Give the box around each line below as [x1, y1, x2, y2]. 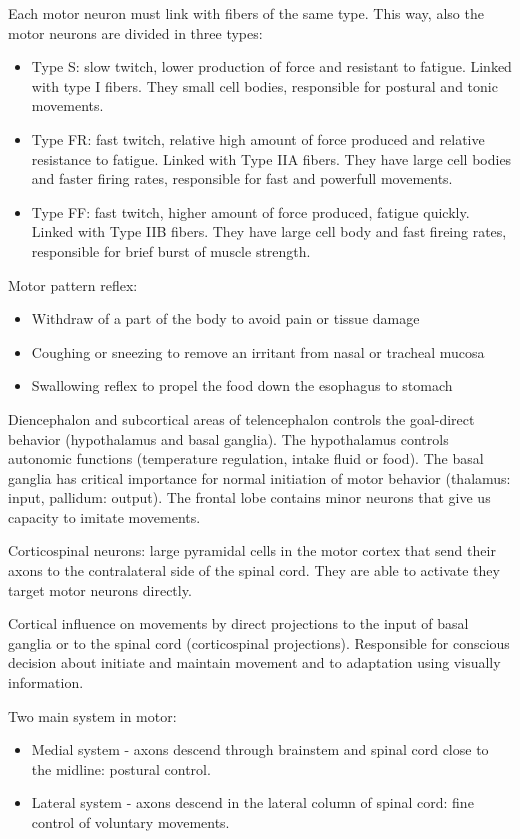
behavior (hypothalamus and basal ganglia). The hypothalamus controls [8, 428, 449, 449]
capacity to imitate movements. [8, 506, 201, 527]
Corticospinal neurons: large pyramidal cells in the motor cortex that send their [8, 540, 496, 561]
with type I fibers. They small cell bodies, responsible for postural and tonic [31, 75, 498, 96]
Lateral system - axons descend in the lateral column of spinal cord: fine [31, 792, 474, 813]
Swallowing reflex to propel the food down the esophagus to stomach [31, 375, 453, 396]
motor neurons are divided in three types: [8, 22, 263, 43]
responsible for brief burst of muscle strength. [31, 240, 311, 261]
